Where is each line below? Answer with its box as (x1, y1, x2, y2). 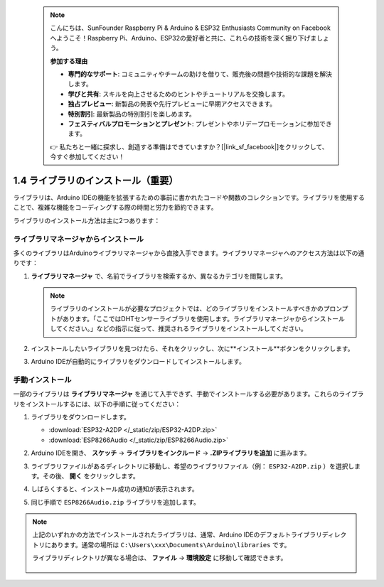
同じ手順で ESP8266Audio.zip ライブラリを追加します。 (31, 497, 201, 506)
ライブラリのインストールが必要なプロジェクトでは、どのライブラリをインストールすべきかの (50, 304, 324, 313)
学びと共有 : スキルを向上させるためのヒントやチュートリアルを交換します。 (68, 90, 289, 98)
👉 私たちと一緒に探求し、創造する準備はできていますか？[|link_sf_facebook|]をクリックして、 (50, 142, 329, 151)
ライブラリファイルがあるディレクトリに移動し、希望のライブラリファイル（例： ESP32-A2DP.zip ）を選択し (31, 462, 355, 470)
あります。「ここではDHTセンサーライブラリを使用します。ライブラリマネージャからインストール (62, 314, 345, 323)
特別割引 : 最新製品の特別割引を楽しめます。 (68, 109, 196, 118)
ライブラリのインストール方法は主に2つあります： (13, 216, 161, 225)
